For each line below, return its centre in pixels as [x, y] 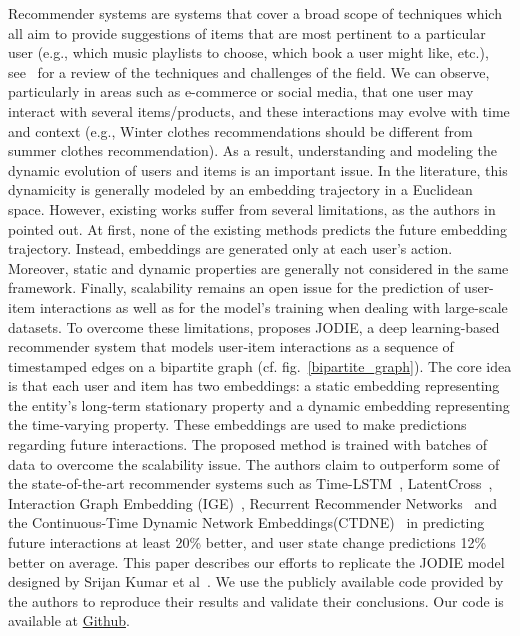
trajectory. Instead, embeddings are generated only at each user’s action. [230, 248]
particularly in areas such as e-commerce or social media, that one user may [241, 91]
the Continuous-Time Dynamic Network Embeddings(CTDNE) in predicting [246, 522]
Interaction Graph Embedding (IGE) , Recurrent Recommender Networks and [252, 502]
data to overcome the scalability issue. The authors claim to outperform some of [254, 463]
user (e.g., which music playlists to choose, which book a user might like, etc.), [248, 52]
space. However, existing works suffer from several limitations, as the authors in [252, 208]
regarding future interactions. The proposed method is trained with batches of [247, 444]
